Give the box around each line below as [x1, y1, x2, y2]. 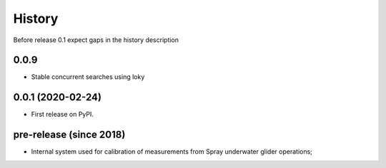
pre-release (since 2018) [13, 129, 126, 141]
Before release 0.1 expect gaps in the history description [13, 36, 179, 44]
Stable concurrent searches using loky [31, 73, 145, 81]
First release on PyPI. [31, 110, 94, 119]
